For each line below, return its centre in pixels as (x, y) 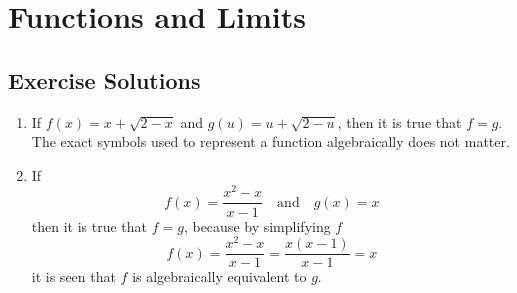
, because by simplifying (257, 225)
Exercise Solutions (104, 79)
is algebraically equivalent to (219, 276)
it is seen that (73, 276)
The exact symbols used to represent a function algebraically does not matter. (270, 141)
